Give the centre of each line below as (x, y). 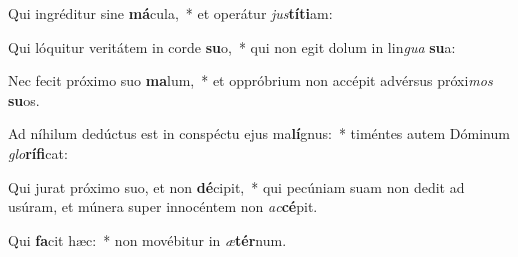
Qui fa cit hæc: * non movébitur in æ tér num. (147, 239)
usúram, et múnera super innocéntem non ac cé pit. (163, 206)
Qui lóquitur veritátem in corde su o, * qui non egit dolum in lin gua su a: (232, 46)
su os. (24, 99)
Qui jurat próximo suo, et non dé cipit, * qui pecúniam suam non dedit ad (236, 186)
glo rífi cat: (38, 152)
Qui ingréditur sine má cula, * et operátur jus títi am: (170, 13)
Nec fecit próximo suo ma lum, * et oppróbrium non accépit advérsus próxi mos (250, 80)
